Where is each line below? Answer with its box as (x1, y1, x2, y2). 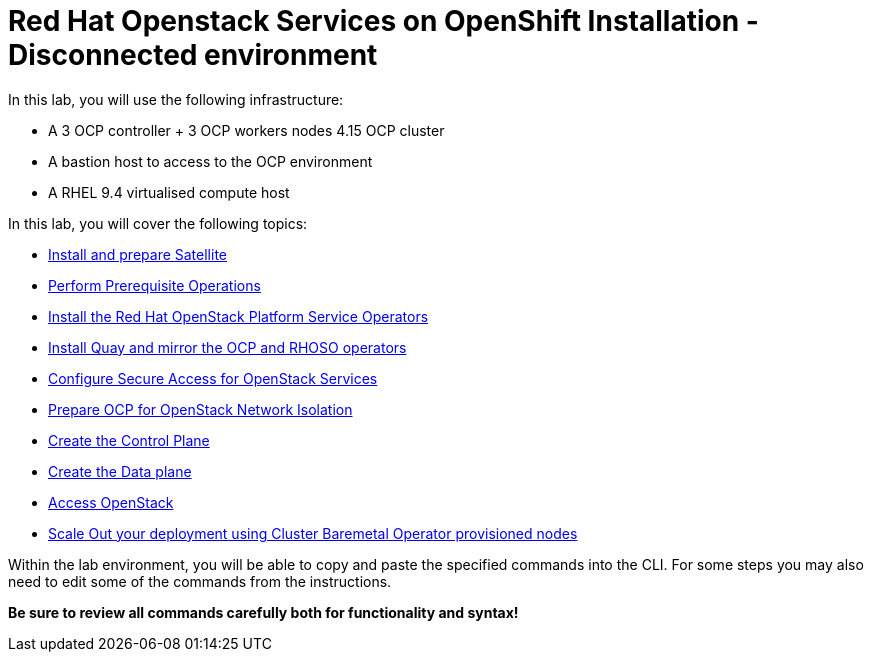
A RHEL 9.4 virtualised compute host (48, 183, 290, 201)
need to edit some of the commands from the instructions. (8, 572, 392, 590)
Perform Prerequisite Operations (48, 276, 261, 294)
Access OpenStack (48, 493, 174, 511)
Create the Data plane (48, 462, 192, 480)
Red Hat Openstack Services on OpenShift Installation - (8, 4, 759, 38)
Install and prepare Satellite (48, 245, 227, 263)
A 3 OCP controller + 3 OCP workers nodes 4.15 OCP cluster (48, 121, 445, 139)
